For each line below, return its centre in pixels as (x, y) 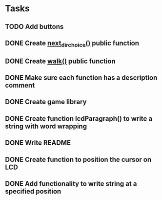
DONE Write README (38, 143)
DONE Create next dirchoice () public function (72, 44)
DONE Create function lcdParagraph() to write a (79, 119)
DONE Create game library (46, 102)
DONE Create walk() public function (60, 61)
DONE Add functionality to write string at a (71, 184)
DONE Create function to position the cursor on (78, 159)
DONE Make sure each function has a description (81, 78)
